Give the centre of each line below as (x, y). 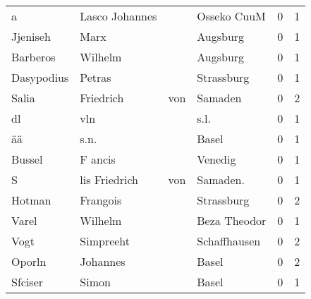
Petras (96, 77)
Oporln (29, 261)
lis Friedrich (109, 179)
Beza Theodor (232, 220)
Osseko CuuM (231, 16)
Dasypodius (40, 77)
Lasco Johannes (118, 16)
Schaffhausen (229, 241)
